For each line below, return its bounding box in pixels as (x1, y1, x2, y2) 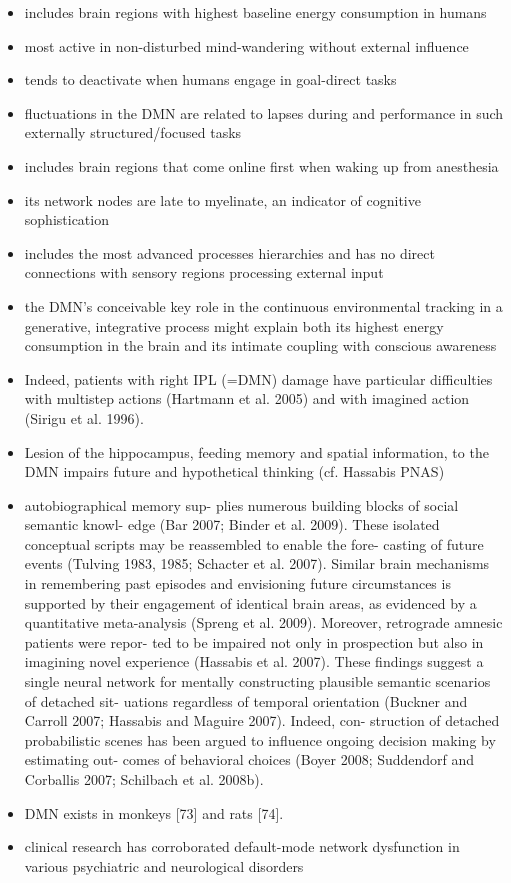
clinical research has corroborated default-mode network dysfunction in (24, 836, 460, 857)
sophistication (24, 209, 109, 230)
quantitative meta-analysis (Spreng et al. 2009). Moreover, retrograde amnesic (24, 612, 503, 633)
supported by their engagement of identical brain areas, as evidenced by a (24, 592, 477, 613)
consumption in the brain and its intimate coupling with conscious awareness (24, 335, 497, 356)
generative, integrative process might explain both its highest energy (24, 315, 444, 336)
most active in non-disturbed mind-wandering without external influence (24, 35, 469, 56)
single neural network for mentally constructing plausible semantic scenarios (24, 671, 491, 692)
